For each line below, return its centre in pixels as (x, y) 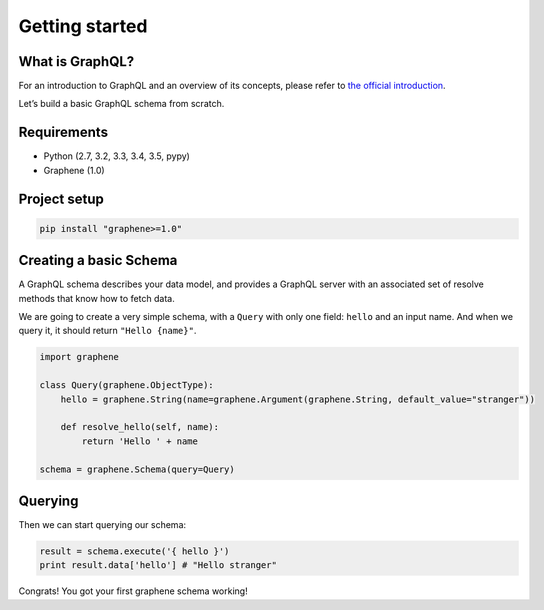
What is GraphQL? (76, 61)
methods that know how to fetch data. (96, 298)
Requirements (63, 132)
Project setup (61, 198)
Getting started (83, 26)
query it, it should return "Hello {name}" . (107, 331)
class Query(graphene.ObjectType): (126, 385)
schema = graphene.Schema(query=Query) (137, 469)
